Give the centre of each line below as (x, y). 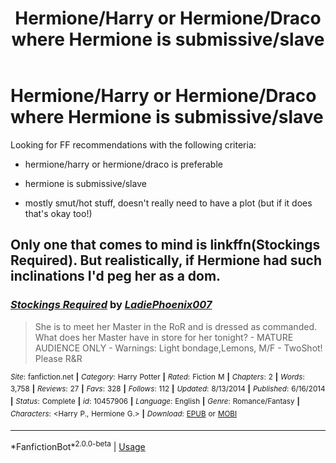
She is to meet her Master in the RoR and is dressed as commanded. (175, 326)
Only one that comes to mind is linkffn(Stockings (165, 245)
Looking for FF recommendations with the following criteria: (133, 144)
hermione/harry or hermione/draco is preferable (123, 164)
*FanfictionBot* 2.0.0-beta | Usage (78, 445)
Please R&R (58, 358)
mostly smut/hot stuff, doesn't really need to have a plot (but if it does (168, 203)
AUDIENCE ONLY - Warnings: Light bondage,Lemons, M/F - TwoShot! (178, 348)
